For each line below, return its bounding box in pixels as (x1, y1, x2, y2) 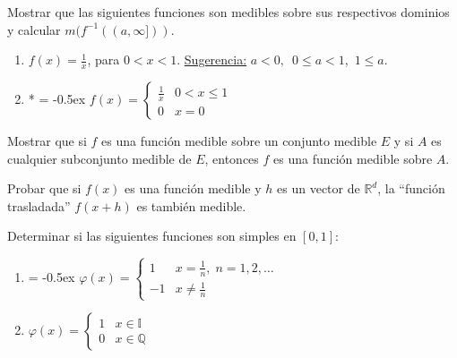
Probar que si (7, 179, 82, 198)
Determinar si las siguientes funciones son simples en (7, 226, 297, 245)
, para (87, 50, 120, 69)
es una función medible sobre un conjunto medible (101, 132, 377, 150)
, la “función (377, 179, 445, 198)
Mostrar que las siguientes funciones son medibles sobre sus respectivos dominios (7, 3, 450, 21)
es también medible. (136, 196, 246, 215)
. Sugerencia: (177, 50, 247, 69)
